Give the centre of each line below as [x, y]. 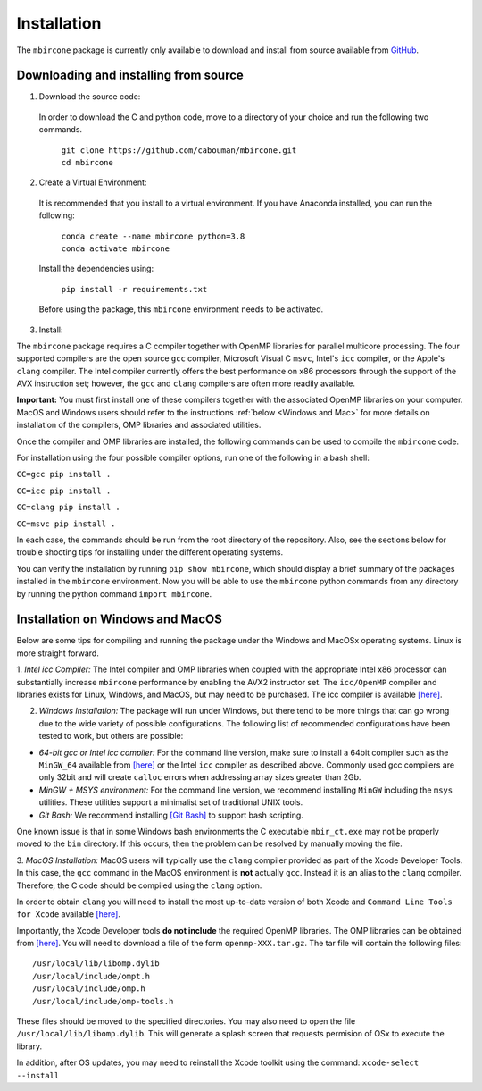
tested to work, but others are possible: [111, 736]
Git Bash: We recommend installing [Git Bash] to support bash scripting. [171, 815]
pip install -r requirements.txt [134, 289]
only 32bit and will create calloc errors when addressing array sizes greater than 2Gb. [200, 777]
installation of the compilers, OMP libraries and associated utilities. [139, 425]
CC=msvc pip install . [66, 524]
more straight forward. [58, 653]
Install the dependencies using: [96, 269]
